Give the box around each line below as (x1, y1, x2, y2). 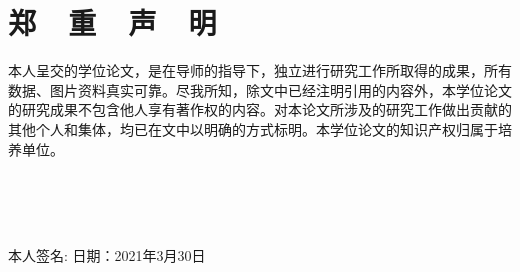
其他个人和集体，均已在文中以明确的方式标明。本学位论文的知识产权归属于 (8, 118, 498, 139)
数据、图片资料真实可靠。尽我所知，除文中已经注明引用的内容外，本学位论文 (8, 79, 512, 100)
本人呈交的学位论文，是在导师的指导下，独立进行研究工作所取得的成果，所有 (8, 60, 512, 81)
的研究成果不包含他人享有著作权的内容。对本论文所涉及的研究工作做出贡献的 (8, 99, 512, 120)
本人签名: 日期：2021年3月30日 (8, 244, 206, 265)
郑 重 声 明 (8, 2, 217, 43)
